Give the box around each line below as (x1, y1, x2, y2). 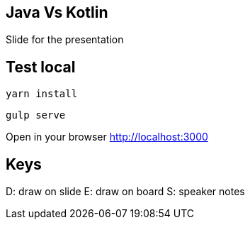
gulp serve (6, 109, 66, 121)
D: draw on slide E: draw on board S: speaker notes (6, 185, 245, 198)
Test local (6, 57, 76, 76)
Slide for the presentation (6, 33, 124, 46)
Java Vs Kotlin (6, 4, 108, 21)
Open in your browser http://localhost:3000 (6, 131, 208, 143)
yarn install (6, 88, 78, 100)
